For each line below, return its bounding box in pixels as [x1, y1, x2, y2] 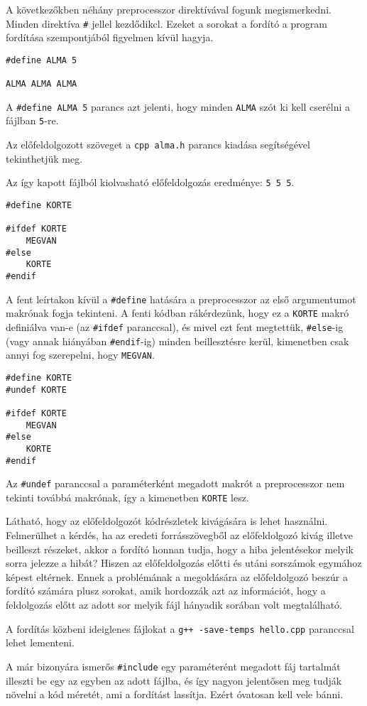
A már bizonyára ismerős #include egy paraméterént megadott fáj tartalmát [6, 658, 341, 673]
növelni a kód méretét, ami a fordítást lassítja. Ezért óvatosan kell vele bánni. [6, 687, 344, 702]
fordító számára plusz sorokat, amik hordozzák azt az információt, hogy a [6, 583, 326, 598]
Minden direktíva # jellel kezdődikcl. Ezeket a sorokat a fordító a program [6, 16, 327, 31]
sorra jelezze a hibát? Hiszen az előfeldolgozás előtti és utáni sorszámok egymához [6, 555, 362, 570]
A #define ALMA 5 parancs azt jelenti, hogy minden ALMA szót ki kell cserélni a [6, 99, 350, 114]
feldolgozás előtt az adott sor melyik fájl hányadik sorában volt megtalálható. [6, 597, 342, 612]
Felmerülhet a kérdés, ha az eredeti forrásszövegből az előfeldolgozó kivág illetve [6, 528, 354, 543]
